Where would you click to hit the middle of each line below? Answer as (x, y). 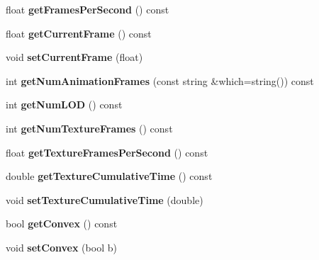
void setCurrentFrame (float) (74, 57)
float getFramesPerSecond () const (88, 9)
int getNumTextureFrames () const (89, 128)
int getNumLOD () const (64, 104)
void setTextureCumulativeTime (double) (105, 199)
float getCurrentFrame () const (79, 33)
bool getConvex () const (62, 224)
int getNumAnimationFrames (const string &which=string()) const (160, 80)
